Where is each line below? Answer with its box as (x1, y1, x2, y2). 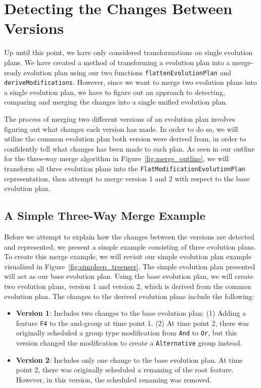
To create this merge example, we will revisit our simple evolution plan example (4, 251, 252, 262)
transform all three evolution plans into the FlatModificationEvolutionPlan (4, 163, 246, 173)
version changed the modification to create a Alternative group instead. (16, 337, 242, 348)
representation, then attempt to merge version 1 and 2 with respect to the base (4, 173, 250, 183)
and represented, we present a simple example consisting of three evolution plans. (4, 241, 256, 252)
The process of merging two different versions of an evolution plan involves (4, 114, 236, 124)
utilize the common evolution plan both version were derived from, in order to (4, 133, 246, 144)
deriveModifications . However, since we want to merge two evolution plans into (4, 77, 257, 87)
